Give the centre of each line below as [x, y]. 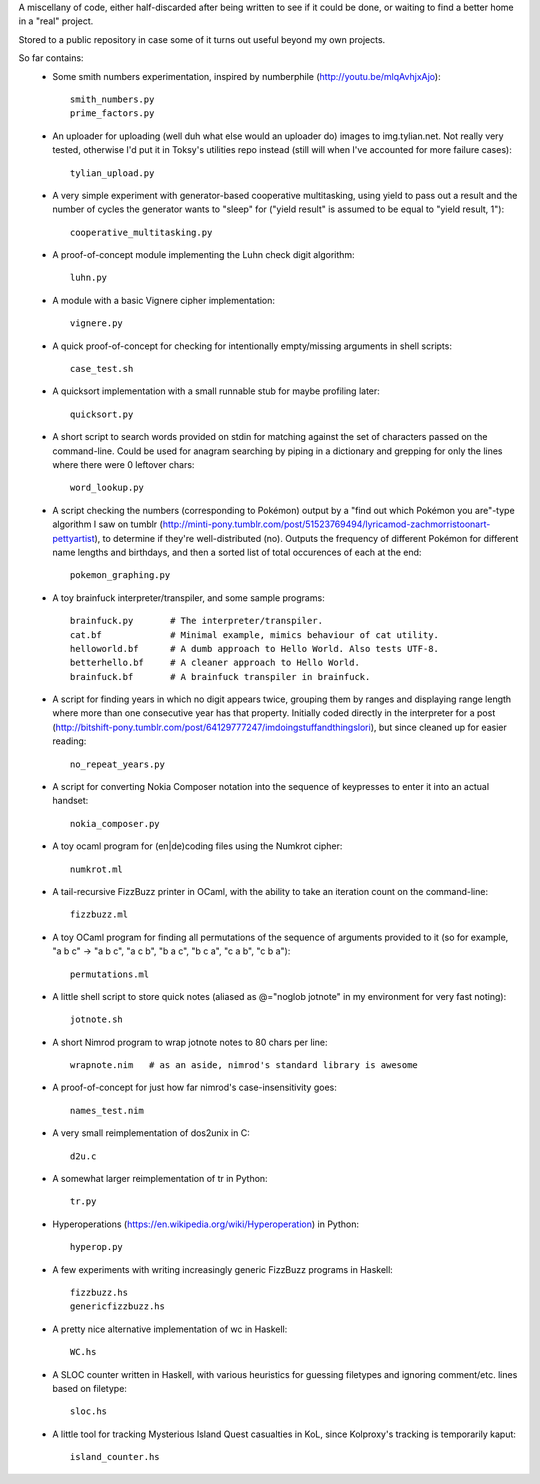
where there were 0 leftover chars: [123, 464]
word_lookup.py [107, 488]
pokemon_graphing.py [120, 575]
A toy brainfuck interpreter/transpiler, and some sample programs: [188, 597]
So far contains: [51, 58]
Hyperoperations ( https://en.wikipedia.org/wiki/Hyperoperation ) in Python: [206, 1224]
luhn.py [89, 278]
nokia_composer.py [115, 823]
